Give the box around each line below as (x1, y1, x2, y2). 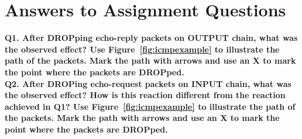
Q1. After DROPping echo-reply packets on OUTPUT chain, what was (5, 32, 298, 44)
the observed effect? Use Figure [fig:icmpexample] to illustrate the (5, 43, 280, 55)
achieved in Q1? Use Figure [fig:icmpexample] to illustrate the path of (5, 100, 296, 112)
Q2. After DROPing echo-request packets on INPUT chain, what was (5, 77, 291, 89)
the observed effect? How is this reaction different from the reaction (5, 89, 286, 101)
